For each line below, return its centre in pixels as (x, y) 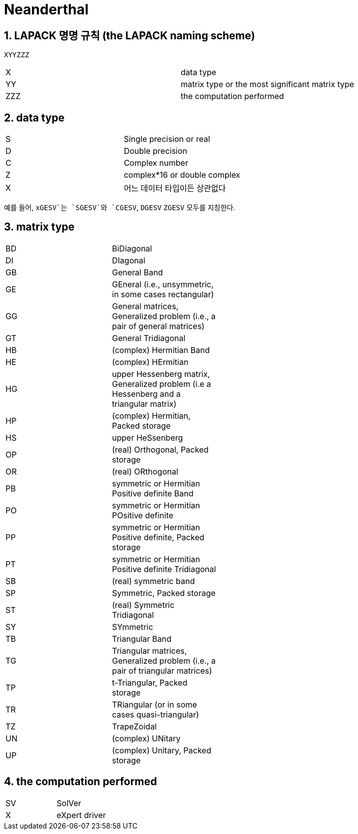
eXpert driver (81, 815)
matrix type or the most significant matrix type (268, 84)
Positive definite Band (153, 493)
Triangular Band (142, 639)
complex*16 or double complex (182, 175)
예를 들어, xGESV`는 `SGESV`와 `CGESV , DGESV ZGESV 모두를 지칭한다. (120, 208)
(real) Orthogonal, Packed (160, 449)
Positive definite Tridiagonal (164, 569)
